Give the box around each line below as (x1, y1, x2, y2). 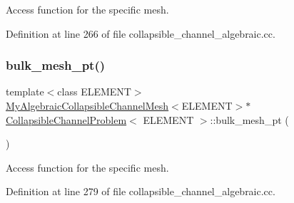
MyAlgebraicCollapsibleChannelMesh (6, 98, 169, 113)
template (6, 84, 44, 99)
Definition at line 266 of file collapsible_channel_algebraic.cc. (6, 26, 275, 41)
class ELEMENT (57, 84, 131, 99)
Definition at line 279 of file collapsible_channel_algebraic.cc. (6, 184, 275, 199)
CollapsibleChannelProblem (6, 112, 127, 127)
